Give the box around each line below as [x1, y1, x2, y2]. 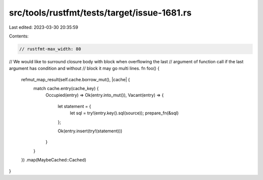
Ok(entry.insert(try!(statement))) [57, 128, 123, 134]
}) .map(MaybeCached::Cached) [21, 157, 87, 163]
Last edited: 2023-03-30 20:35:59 [9, 24, 78, 30]
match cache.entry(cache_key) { [33, 86, 99, 91]
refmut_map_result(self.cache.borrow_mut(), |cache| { [21, 76, 130, 82]
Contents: [9, 33, 29, 39]
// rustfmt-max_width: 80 [19, 46, 81, 52]
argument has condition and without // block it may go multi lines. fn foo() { [9, 66, 160, 72]
